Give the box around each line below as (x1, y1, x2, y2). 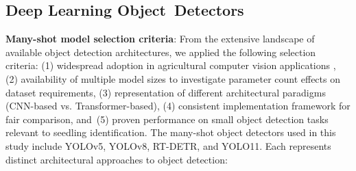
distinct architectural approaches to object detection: (5, 152, 228, 166)
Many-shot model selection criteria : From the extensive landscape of (5, 31, 315, 46)
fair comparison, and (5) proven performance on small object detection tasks (5, 111, 329, 126)
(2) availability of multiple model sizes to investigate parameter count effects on (5, 71, 340, 85)
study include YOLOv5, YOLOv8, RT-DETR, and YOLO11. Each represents (5, 138, 331, 153)
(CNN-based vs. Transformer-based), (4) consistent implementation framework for (5, 98, 351, 113)
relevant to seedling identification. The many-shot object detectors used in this (5, 125, 336, 140)
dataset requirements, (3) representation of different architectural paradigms (5, 85, 326, 99)
